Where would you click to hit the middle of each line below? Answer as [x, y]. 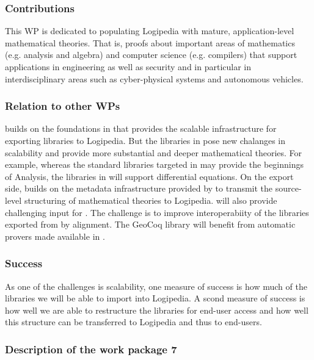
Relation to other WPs [63, 106]
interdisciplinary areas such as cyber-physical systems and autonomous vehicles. [154, 78]
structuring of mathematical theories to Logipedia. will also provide [151, 200]
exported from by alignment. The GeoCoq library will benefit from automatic [150, 224]
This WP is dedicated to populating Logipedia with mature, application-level [150, 31]
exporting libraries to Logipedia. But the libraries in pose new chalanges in [145, 140]
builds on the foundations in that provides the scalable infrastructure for [141, 128]
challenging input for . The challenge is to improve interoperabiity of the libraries [157, 212]
